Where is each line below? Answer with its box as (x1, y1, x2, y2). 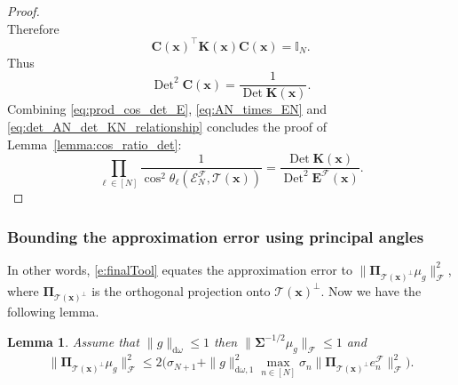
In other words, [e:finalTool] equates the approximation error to (7, 260, 352, 278)
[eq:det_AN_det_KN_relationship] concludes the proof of (7, 116, 327, 135)
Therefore (7, 19, 59, 37)
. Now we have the (320, 281, 422, 300)
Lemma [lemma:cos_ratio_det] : (7, 134, 182, 153)
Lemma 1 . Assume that (7, 332, 139, 350)
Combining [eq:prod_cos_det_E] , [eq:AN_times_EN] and (7, 100, 327, 118)
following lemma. (7, 302, 99, 321)
